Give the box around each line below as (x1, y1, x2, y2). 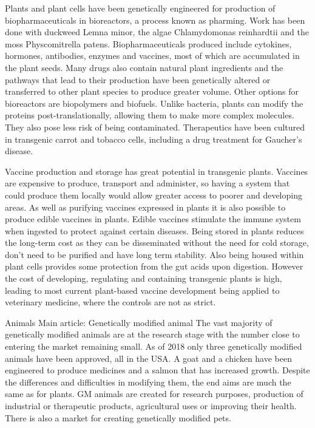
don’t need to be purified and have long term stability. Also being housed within (5, 248, 304, 260)
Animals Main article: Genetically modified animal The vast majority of (5, 316, 273, 328)
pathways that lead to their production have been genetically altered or (5, 73, 271, 86)
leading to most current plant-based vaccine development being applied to (5, 284, 280, 296)
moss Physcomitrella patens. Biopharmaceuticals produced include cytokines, (5, 37, 292, 50)
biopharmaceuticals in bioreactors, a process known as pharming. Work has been (5, 13, 305, 26)
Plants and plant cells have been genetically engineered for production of (5, 2, 276, 14)
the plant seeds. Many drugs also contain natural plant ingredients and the (5, 61, 283, 73)
